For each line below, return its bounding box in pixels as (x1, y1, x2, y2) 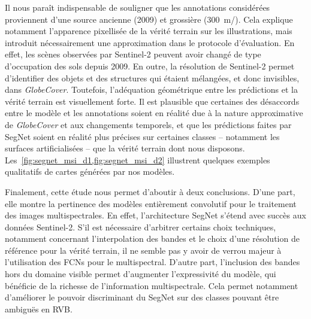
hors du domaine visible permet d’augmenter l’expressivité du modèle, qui (5, 268, 276, 280)
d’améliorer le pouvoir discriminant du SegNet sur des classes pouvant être (5, 291, 279, 303)
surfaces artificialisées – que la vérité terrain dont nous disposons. (5, 142, 245, 154)
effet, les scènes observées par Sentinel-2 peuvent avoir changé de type (5, 48, 261, 60)
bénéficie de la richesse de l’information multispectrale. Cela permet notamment (5, 279, 298, 291)
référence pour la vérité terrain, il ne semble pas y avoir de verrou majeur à (5, 244, 282, 256)
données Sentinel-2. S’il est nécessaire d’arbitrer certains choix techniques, (5, 220, 276, 233)
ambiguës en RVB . (5, 302, 73, 315)
